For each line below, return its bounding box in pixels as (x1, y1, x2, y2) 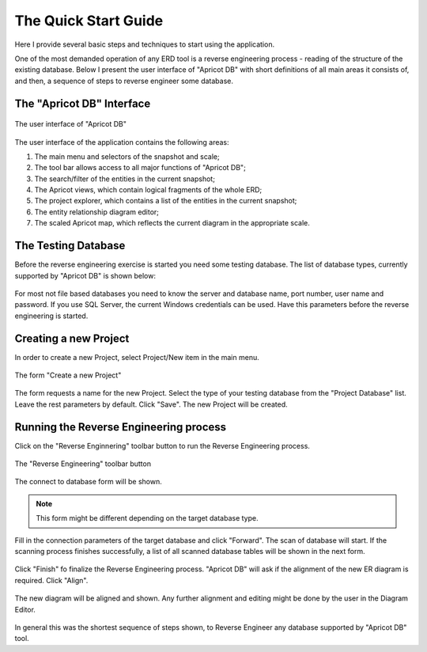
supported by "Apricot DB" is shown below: (14, 271, 156, 280)
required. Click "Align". (14, 575, 89, 585)
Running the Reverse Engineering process (14, 420, 227, 434)
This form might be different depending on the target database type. (36, 514, 259, 523)
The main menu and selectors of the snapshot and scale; (34, 151, 221, 161)
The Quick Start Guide (14, 12, 164, 29)
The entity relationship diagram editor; (34, 207, 160, 217)
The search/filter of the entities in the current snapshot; (34, 174, 215, 184)
